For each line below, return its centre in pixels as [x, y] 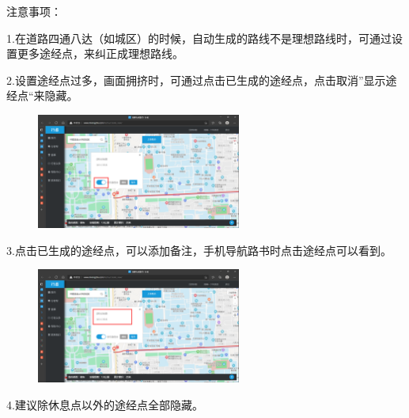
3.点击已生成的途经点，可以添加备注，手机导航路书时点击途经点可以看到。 [199, 250]
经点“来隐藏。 [42, 95]
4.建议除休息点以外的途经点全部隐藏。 [105, 404]
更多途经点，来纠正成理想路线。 [100, 53]
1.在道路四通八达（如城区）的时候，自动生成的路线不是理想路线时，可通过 [199, 38]
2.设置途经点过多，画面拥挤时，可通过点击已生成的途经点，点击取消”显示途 [202, 80]
